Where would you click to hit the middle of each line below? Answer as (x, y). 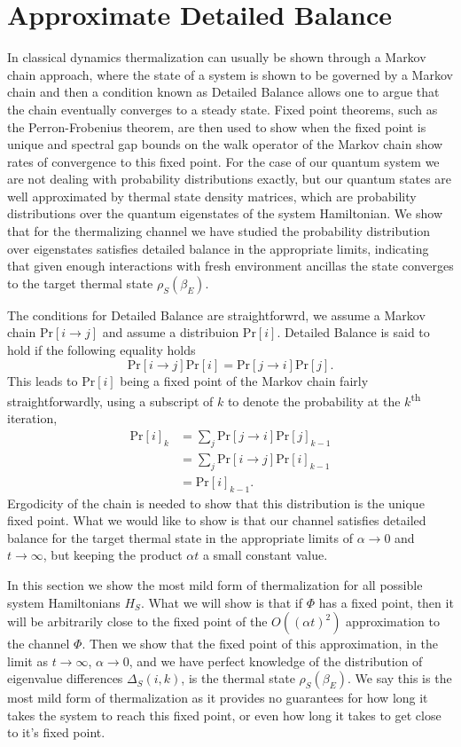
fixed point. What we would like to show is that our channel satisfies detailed (217, 520)
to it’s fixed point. (56, 732)
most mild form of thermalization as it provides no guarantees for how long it (218, 698)
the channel (39, 644)
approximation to (393, 621)
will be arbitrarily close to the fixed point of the (137, 621)
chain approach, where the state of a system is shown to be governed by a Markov (230, 74)
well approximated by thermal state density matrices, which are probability (212, 196)
